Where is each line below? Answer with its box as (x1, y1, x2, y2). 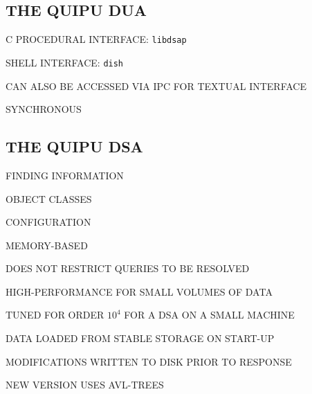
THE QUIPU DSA (6, 136, 143, 157)
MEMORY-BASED (6, 238, 88, 252)
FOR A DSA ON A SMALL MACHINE (124, 307, 295, 322)
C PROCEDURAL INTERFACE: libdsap (6, 32, 187, 46)
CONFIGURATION (6, 215, 91, 229)
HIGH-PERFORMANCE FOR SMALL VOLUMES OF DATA (6, 284, 273, 298)
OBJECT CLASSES (6, 191, 92, 206)
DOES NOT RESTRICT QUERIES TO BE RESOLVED (6, 261, 250, 276)
